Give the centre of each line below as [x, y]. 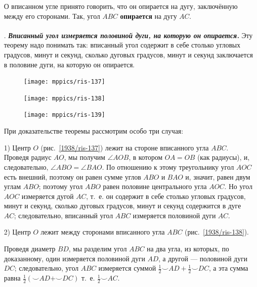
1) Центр [18, 147]
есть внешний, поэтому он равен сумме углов [73, 176]
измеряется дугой [48, 196]
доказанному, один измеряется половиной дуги [75, 258]
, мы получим [85, 157]
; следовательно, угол [46, 268]
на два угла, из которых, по [188, 249]
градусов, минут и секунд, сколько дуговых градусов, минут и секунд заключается [128, 54]
